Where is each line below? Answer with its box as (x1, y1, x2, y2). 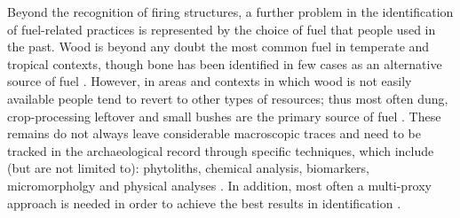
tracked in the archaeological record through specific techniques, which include (7, 141, 434, 160)
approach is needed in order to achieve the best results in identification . (7, 193, 401, 212)
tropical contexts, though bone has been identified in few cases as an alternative (7, 54, 442, 73)
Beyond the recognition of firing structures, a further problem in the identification (7, 3, 454, 20)
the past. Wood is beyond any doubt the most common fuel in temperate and (7, 37, 430, 56)
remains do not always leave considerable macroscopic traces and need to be (7, 124, 421, 143)
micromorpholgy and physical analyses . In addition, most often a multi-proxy (7, 175, 432, 194)
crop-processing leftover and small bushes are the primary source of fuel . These (7, 106, 441, 125)
